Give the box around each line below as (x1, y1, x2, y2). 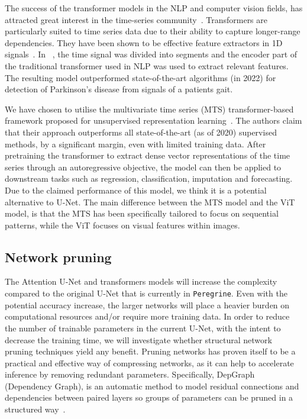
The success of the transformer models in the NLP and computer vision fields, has (5, 2, 303, 14)
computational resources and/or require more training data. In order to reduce (5, 310, 290, 323)
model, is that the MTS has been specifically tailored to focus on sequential (5, 207, 279, 220)
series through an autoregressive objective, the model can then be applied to (5, 160, 282, 173)
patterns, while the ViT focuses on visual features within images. (5, 218, 240, 231)
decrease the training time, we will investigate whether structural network (5, 333, 272, 346)
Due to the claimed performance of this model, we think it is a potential (5, 183, 267, 196)
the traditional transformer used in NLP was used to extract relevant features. (5, 59, 289, 72)
